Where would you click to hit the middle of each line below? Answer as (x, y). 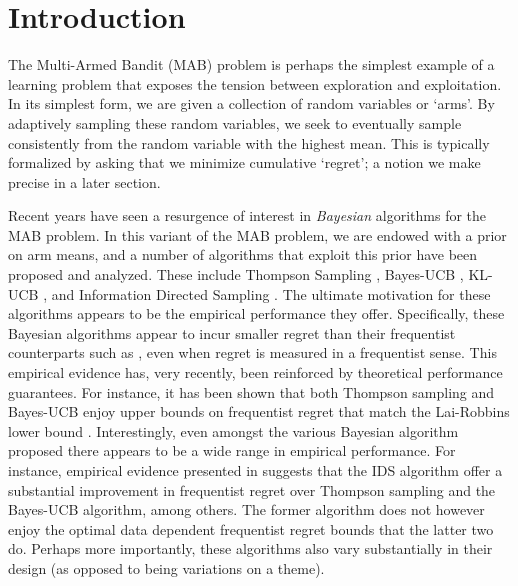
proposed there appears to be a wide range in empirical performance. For (232, 450)
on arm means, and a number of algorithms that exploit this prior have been (243, 254)
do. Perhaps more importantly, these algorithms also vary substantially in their (250, 548)
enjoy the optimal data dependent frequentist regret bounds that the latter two (251, 528)
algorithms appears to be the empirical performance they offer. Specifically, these (256, 313)
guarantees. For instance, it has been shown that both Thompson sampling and (251, 391)
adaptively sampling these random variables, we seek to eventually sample (235, 122)
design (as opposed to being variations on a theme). (166, 567)
